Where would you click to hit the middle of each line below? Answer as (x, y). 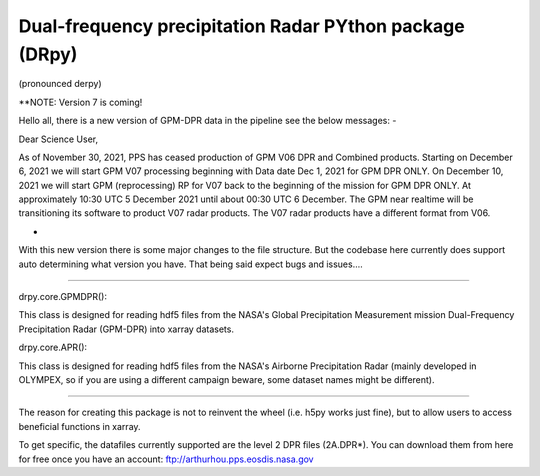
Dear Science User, (58, 139)
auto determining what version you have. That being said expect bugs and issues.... (191, 264)
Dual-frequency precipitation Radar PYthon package (241, 26)
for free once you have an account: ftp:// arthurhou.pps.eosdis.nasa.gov (166, 459)
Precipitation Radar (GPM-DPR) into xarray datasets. (126, 329)
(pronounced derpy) (60, 84)
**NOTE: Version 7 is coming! (80, 102)
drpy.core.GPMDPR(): (62, 297)
